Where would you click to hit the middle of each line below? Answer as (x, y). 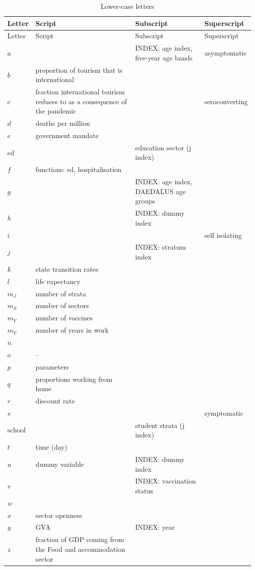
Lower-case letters (127, 6)
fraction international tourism (80, 92)
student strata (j (160, 425)
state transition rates (67, 269)
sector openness (59, 515)
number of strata (61, 293)
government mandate (67, 135)
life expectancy (58, 281)
